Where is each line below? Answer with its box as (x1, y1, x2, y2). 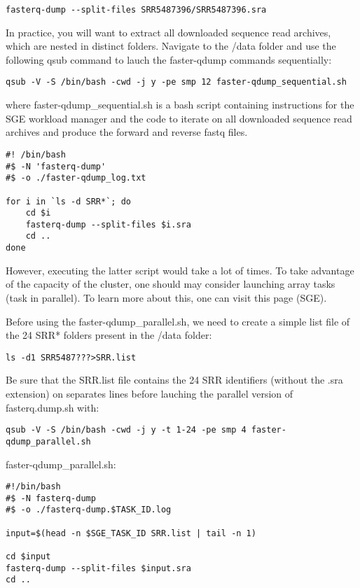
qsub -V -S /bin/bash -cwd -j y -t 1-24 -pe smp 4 (6, 425, 247, 435)
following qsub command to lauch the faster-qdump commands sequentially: (6, 52, 332, 66)
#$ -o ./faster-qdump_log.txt (6, 173, 146, 183)
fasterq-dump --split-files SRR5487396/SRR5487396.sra (6, 5, 267, 15)
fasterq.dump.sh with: (6, 400, 99, 414)
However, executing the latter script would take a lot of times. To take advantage (6, 262, 354, 277)
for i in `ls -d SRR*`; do (6, 196, 131, 206)
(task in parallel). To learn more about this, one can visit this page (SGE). (6, 290, 327, 304)
